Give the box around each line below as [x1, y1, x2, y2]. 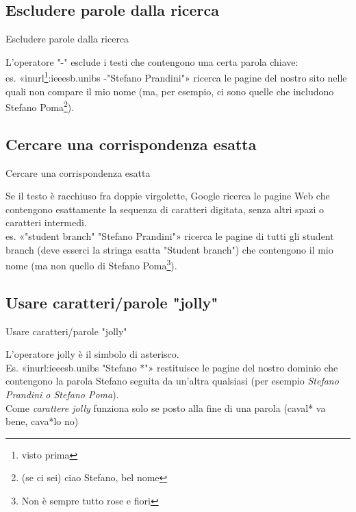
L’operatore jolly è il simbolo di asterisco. [5, 347, 179, 361]
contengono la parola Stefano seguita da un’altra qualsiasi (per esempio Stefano [5, 374, 339, 388]
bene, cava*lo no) [5, 414, 79, 428]
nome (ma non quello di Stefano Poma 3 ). [5, 256, 177, 272]
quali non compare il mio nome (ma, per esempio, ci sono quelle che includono [5, 84, 334, 98]
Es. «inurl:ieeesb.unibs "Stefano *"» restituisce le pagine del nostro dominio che [5, 360, 338, 374]
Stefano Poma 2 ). [5, 98, 75, 114]
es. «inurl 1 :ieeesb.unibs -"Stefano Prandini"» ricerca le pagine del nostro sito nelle [5, 69, 347, 85]
